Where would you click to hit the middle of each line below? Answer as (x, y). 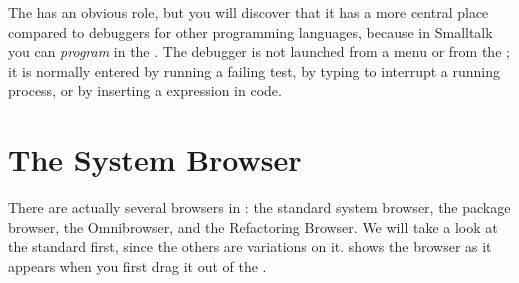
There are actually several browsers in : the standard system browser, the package (259, 207)
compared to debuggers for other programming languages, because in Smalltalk (250, 31)
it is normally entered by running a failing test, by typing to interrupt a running (254, 70)
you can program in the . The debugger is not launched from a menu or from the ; (259, 51)
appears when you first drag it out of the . (137, 265)
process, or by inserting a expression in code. (145, 90)
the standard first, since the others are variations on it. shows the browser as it (250, 246)
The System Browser (155, 159)
